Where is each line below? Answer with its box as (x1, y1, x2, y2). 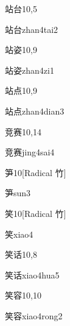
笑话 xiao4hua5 (5, 268, 60, 281)
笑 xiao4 (5, 227, 33, 240)
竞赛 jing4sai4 (5, 146, 55, 158)
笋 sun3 (5, 186, 31, 199)
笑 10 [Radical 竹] (5, 207, 66, 219)
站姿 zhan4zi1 (5, 63, 54, 76)
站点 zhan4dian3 (5, 104, 65, 117)
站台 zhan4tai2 (5, 23, 58, 35)
